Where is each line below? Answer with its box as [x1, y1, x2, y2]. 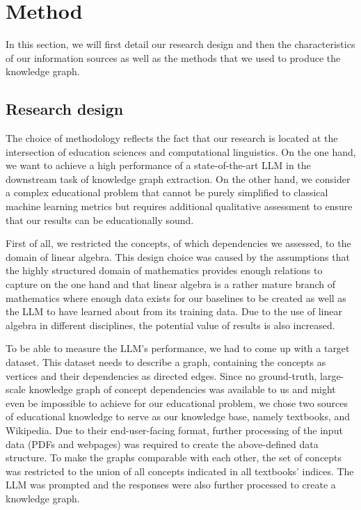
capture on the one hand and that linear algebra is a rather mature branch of [6, 277, 336, 292]
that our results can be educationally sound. [6, 212, 194, 227]
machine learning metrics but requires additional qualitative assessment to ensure [6, 199, 353, 214]
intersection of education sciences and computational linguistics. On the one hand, [6, 144, 356, 159]
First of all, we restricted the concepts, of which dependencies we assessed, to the [6, 236, 351, 250]
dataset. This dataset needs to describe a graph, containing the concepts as [6, 355, 326, 369]
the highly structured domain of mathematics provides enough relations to [6, 263, 323, 278]
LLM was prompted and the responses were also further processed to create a [6, 477, 336, 492]
